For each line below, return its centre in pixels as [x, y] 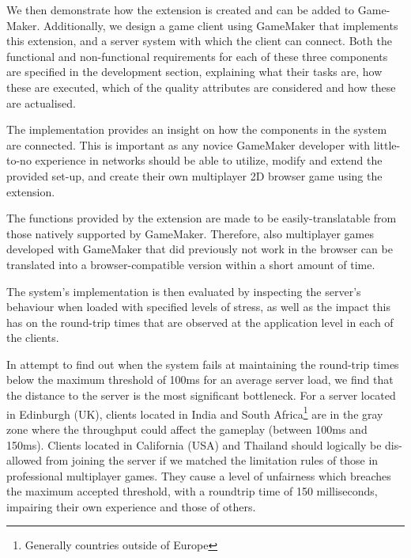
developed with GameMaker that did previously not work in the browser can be [200, 249]
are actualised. [41, 102]
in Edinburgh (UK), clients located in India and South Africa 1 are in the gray [195, 412]
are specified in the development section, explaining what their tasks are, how [194, 72]
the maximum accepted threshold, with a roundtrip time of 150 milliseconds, [192, 491]
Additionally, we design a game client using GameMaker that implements [221, 25]
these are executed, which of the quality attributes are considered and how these [201, 87]
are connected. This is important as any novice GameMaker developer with [189, 144]
